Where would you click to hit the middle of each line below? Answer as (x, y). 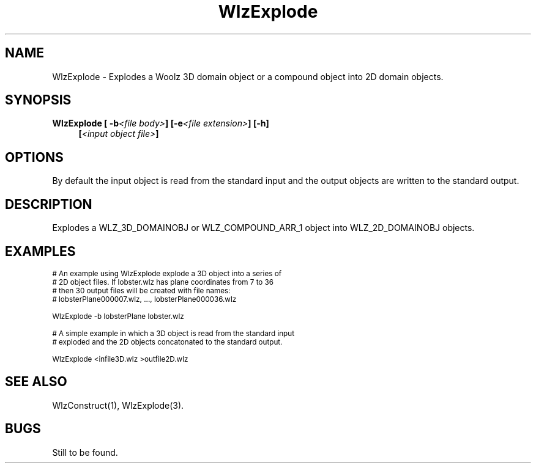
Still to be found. (85, 452)
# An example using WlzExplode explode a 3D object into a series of (167, 273)
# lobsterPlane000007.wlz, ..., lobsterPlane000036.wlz (144, 299)
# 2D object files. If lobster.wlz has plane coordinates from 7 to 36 (163, 282)
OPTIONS (34, 157)
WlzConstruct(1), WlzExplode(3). (118, 405)
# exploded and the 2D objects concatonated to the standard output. (167, 342)
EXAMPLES (40, 251)
